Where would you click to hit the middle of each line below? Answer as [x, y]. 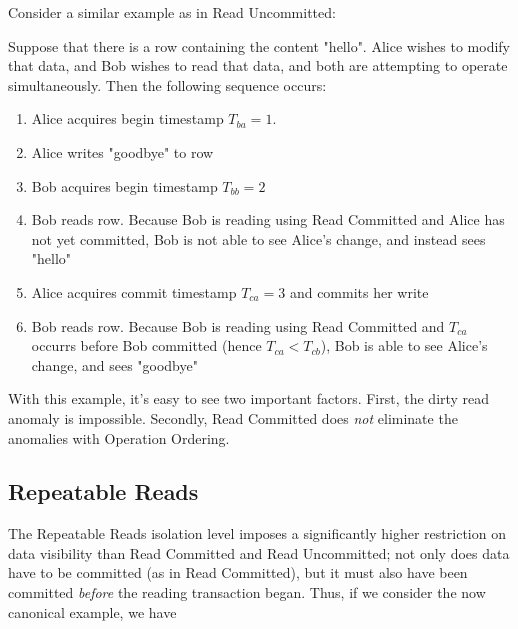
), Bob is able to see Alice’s [404, 345]
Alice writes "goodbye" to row [122, 151]
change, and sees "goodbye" [114, 364]
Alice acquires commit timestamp [134, 291]
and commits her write [359, 291]
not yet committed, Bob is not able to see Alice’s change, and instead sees [258, 238]
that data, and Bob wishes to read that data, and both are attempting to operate [258, 65]
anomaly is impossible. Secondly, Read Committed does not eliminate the [233, 417]
